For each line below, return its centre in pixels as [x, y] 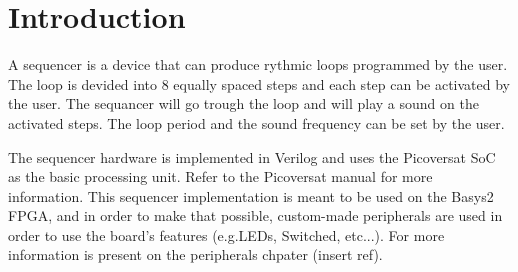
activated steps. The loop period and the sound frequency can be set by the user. [256, 122]
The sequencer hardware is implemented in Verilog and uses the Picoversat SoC [252, 156]
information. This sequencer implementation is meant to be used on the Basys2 [251, 195]
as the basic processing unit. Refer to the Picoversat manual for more [220, 176]
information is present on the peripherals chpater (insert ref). [195, 254]
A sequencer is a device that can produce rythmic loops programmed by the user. [258, 64]
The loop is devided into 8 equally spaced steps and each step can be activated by [259, 83]
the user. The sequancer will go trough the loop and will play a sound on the [243, 103]
